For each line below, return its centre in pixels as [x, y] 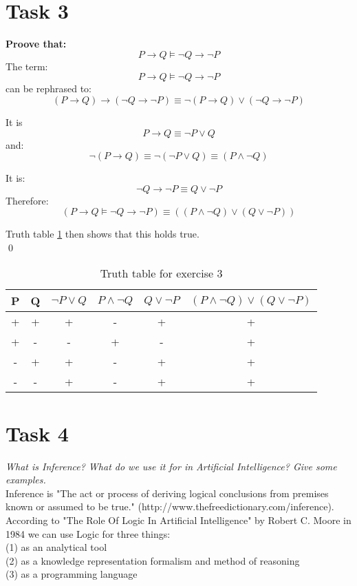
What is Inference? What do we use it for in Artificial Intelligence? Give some [171, 466]
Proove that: [36, 44]
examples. [26, 480]
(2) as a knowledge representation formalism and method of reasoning [153, 560]
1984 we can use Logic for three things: [88, 533]
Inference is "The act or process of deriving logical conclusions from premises [167, 493]
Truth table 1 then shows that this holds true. [102, 234]
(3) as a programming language [72, 574]
